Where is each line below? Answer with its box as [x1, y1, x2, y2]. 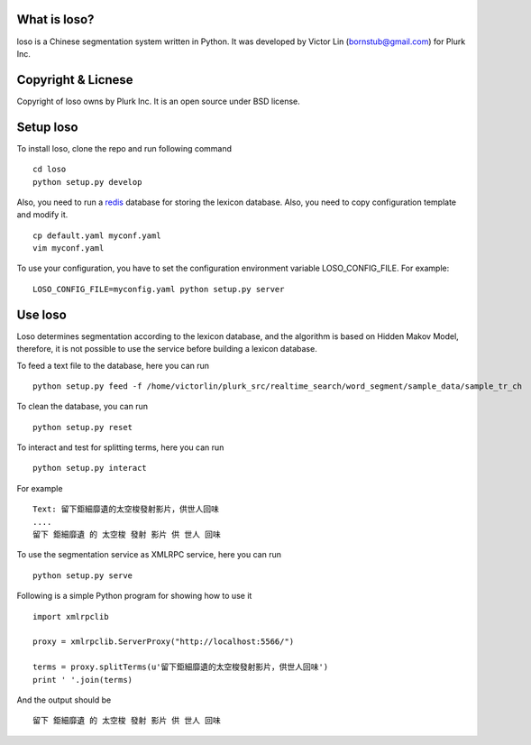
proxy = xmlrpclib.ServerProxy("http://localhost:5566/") [32, 637, 295, 647]
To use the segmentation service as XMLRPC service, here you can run [16, 549, 281, 560]
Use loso [16, 307, 67, 322]
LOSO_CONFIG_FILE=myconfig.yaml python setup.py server [32, 284, 285, 294]
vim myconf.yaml [32, 244, 105, 253]
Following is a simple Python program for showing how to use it [16, 591, 252, 602]
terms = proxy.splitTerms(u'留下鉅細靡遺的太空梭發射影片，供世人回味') [32, 662, 329, 672]
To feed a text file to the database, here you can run [16, 360, 210, 371]
